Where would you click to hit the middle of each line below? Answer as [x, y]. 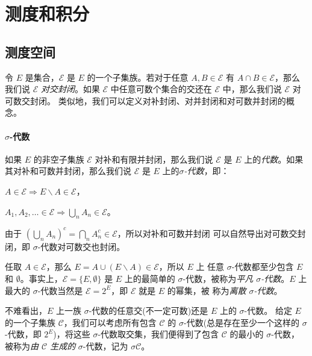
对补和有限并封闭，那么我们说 [154, 159]
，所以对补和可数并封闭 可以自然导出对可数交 [207, 233]
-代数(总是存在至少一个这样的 [242, 322]
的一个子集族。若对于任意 [138, 77]
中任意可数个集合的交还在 [161, 89]
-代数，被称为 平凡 [218, 279]
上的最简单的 [150, 279]
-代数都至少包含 [263, 267]
